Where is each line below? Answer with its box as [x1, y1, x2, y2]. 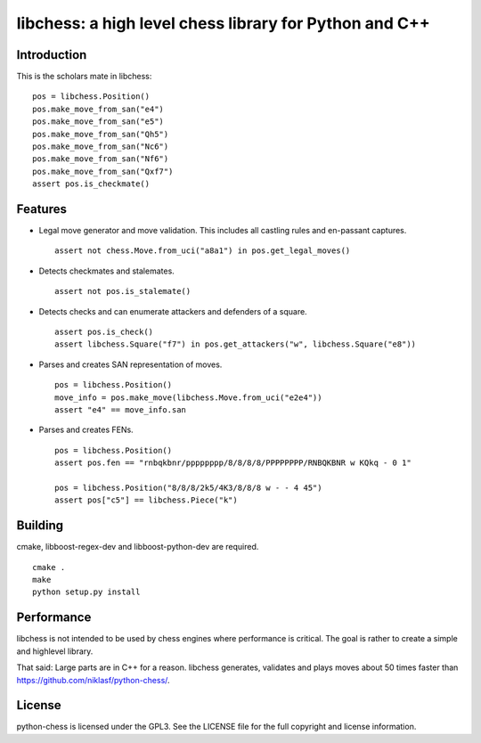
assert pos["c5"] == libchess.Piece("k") [54, 495, 238, 505]
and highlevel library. [16, 646, 94, 657]
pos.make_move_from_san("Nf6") [32, 154, 169, 164]
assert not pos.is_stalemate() [54, 286, 192, 297]
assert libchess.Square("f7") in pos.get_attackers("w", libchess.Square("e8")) [54, 339, 417, 349]
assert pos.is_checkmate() [32, 179, 151, 189]
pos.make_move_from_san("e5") [32, 117, 165, 127]
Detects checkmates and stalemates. [38, 265, 175, 276]
